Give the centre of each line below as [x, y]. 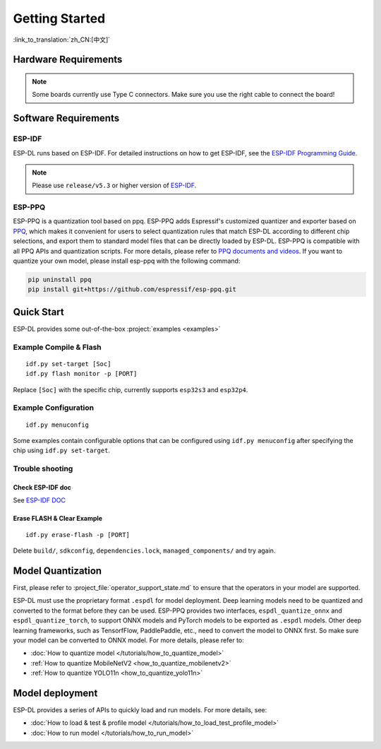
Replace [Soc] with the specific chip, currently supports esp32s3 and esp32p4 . [131, 389]
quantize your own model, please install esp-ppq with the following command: [127, 261]
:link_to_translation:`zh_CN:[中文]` [62, 40]
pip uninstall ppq [60, 279]
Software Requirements [66, 118]
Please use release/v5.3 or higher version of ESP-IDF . [114, 185]
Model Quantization [58, 571]
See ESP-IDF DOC [40, 500]
